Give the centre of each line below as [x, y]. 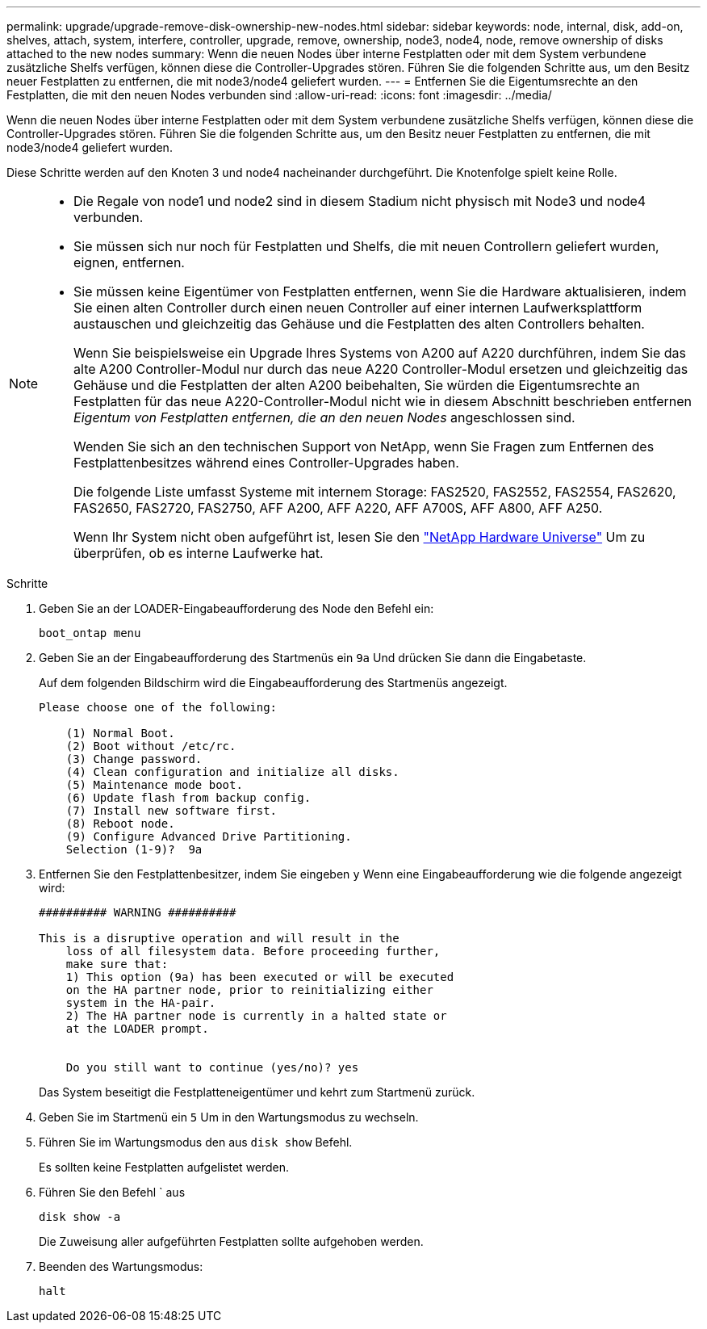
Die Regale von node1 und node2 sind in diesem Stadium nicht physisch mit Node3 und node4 [360, 201]
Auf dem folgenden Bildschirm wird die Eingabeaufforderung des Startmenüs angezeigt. [273, 683]
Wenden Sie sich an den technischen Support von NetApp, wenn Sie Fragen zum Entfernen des [364, 446]
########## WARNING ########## [138, 912]
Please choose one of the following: [158, 707]
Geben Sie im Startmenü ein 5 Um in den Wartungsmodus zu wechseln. [229, 1117]
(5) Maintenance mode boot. [154, 785]
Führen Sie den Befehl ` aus [112, 1192]
